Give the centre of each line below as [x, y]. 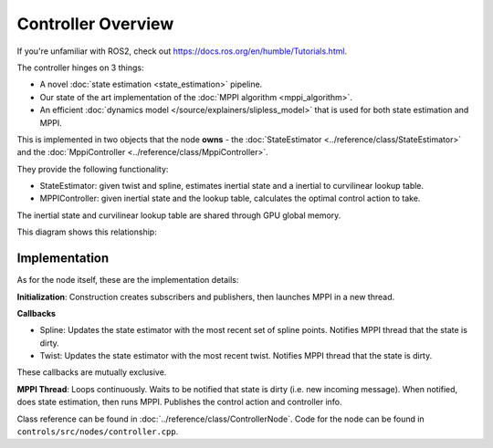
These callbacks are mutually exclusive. [92, 372]
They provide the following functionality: [93, 169]
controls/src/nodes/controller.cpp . [98, 432]
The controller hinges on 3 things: [80, 68]
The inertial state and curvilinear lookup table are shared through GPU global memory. [179, 215]
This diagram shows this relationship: [87, 232]
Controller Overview [95, 24]
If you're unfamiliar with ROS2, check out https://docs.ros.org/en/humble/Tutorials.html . [182, 51]
